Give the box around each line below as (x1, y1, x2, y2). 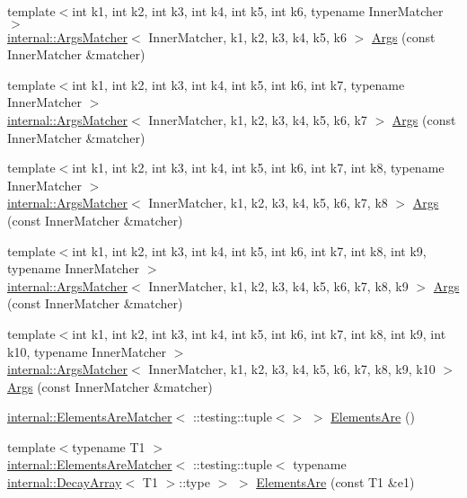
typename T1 (72, 437, 145, 456)
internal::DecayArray (7, 473, 122, 492)
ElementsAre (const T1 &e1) (256, 473, 415, 492)
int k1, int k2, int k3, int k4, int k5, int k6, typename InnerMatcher (72, 2, 444, 20)
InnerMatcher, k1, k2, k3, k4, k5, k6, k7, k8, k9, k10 (148, 360, 436, 378)
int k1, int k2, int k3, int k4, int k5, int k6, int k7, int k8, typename (72, 158, 445, 177)
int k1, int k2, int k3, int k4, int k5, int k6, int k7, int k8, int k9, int (72, 324, 446, 342)
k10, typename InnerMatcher (7, 342, 167, 360)
